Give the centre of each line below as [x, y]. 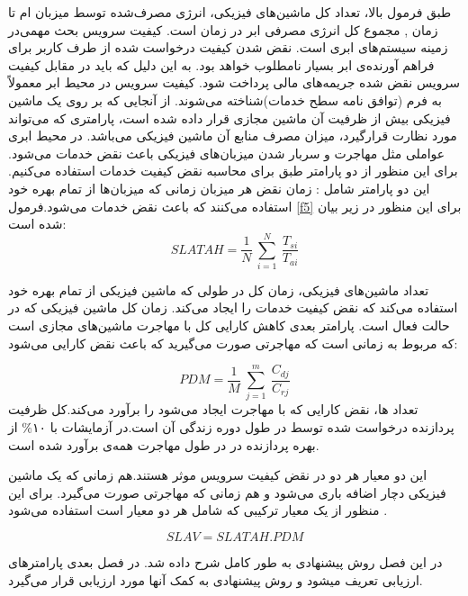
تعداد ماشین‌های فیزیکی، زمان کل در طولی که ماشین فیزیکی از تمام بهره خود [219, 289]
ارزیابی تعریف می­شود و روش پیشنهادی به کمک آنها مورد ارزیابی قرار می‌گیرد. [216, 579]
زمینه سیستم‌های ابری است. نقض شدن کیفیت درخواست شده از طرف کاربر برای [228, 47]
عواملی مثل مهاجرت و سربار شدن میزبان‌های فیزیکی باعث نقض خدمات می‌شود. [227, 153]
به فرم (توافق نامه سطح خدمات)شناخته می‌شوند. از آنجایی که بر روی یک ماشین [225, 99]
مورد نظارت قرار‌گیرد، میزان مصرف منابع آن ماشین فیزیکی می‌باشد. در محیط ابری [233, 135]
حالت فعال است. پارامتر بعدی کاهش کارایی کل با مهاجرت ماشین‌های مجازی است [229, 325]
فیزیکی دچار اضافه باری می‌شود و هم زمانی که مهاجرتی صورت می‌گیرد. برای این [227, 492]
